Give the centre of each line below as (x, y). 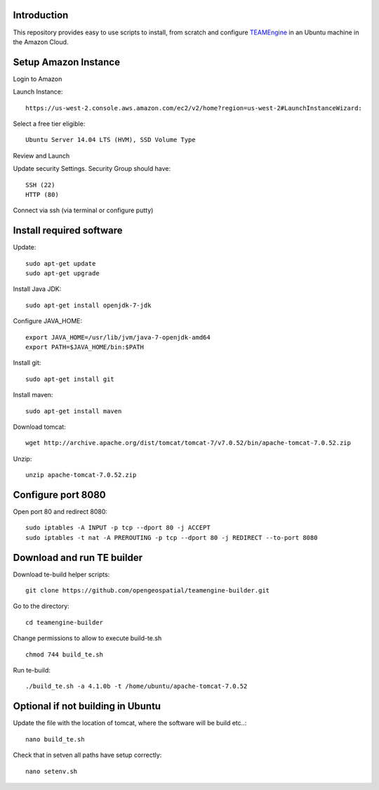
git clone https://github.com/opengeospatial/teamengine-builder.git (148, 591)
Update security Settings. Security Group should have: (92, 169)
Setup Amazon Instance (67, 62)
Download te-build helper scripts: (61, 574)
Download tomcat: (39, 427)
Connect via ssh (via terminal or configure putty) (83, 210)
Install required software (68, 231)
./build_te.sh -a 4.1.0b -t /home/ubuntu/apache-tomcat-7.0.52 (137, 686)
